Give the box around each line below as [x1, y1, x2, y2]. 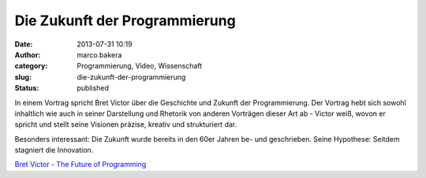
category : [14, 61, 48, 71]
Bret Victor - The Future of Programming [14, 160, 147, 169]
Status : [14, 83, 39, 93]
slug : [14, 72, 32, 82]
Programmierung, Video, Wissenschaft [77, 61, 203, 71]
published [77, 83, 110, 93]
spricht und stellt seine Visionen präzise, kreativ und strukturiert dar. [14, 120, 237, 129]
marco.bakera [77, 50, 122, 59]
